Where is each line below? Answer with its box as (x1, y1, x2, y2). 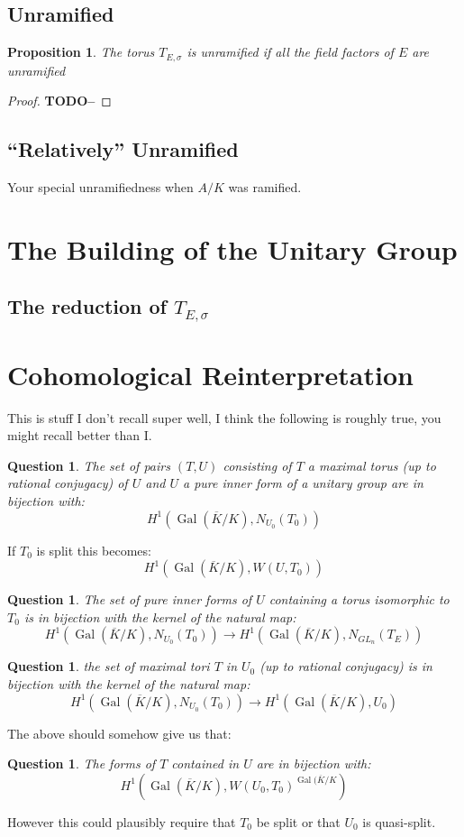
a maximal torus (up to (307, 455, 436, 474)
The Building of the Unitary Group (7, 230, 458, 267)
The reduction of (7, 292, 167, 320)
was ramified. (228, 178, 302, 197)
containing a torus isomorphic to (268, 590, 450, 609)
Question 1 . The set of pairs (7, 455, 170, 474)
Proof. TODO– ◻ (7, 91, 112, 110)
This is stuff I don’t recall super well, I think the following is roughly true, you (7, 408, 441, 427)
